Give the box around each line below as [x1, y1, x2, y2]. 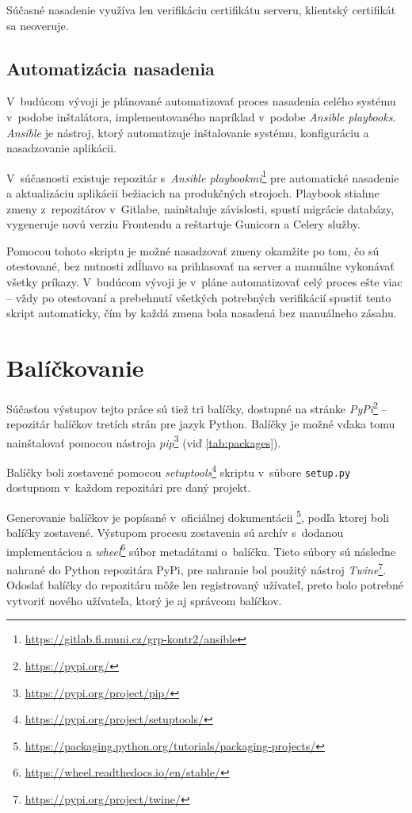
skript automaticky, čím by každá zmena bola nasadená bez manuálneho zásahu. [6, 305, 397, 321]
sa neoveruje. [6, 17, 69, 33]
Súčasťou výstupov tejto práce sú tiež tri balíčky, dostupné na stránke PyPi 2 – [6, 397, 387, 416]
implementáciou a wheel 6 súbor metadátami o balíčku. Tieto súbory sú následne [6, 540, 396, 559]
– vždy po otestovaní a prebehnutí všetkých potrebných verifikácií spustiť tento [6, 289, 391, 305]
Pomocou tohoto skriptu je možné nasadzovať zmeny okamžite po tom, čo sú [6, 242, 380, 259]
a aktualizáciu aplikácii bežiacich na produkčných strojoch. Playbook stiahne [6, 185, 380, 201]
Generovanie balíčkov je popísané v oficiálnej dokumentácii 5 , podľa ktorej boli [6, 506, 389, 525]
